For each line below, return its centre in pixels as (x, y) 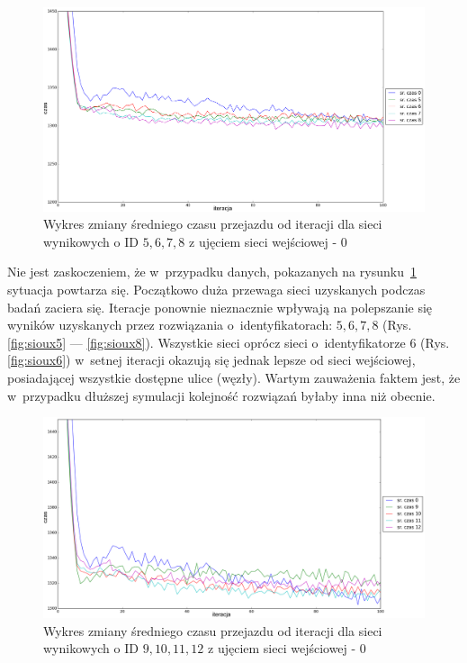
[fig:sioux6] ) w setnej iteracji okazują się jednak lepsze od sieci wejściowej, (211, 360)
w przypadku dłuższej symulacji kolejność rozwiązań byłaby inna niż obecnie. (221, 395)
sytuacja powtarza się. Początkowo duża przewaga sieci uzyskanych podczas (216, 290)
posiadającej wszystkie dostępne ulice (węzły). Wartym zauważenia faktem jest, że (234, 378)
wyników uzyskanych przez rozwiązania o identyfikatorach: (170, 325)
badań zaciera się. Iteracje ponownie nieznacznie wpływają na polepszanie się (220, 307)
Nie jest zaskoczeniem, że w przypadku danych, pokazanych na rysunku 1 (212, 272)
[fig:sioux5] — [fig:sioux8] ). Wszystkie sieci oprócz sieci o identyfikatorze (207, 342)
